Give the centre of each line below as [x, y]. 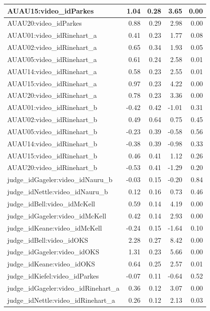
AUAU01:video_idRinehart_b [52, 107]
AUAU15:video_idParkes [51, 10]
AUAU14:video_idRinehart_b [52, 143]
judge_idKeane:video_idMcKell [55, 227]
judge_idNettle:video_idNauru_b [58, 192]
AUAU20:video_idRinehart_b [52, 167]
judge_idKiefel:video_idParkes [53, 276]
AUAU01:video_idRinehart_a [52, 35]
